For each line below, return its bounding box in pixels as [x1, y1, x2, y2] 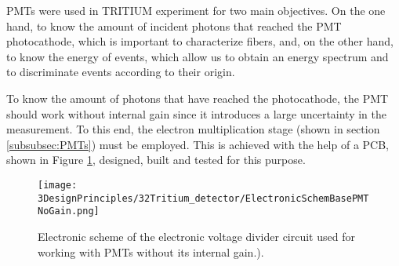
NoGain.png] [38, 206, 100, 217]
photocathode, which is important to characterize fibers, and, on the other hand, [6, 33, 394, 49]
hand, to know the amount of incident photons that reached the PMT [6, 17, 342, 34]
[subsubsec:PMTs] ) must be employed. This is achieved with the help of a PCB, [6, 136, 389, 152]
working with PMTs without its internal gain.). [38, 243, 264, 260]
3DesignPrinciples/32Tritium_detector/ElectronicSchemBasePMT [38, 192, 369, 204]
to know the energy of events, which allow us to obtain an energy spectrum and [6, 48, 389, 64]
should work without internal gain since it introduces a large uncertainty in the [6, 105, 387, 122]
